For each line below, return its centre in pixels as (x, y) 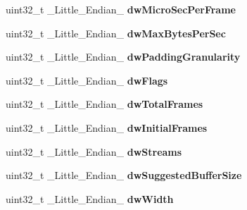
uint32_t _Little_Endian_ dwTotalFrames (104, 104)
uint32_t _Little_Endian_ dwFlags (87, 80)
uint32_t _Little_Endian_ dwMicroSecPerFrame (121, 9)
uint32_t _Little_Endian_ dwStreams (94, 151)
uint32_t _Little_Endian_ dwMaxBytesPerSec (116, 33)
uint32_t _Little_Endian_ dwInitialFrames (107, 127)
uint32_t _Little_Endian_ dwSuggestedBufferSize (124, 175)
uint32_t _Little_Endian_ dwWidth (90, 198)
